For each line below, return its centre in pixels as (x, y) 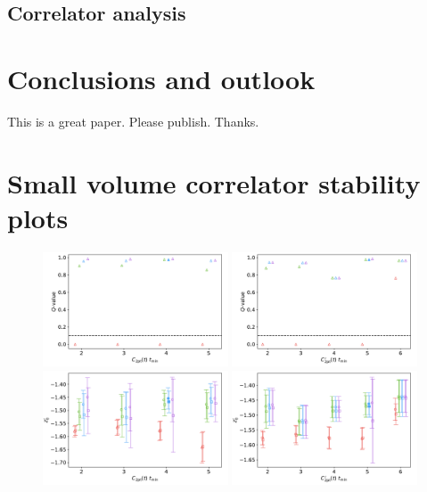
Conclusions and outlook (161, 78)
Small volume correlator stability (214, 182)
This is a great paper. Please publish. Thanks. (133, 121)
